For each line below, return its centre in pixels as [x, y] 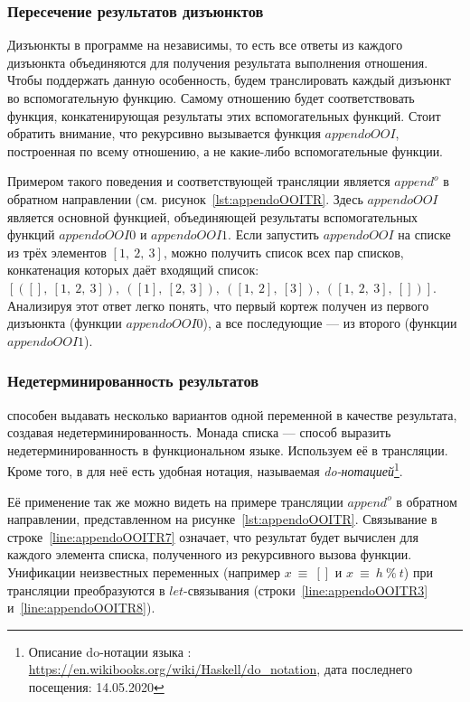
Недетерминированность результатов [133, 381]
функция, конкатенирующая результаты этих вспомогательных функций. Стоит [224, 115]
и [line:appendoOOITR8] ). [81, 608]
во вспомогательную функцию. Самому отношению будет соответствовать [211, 98]
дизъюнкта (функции [65, 323]
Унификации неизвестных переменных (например [144, 571]
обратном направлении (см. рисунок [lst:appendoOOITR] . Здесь [185, 198]
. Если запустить [273, 234]
